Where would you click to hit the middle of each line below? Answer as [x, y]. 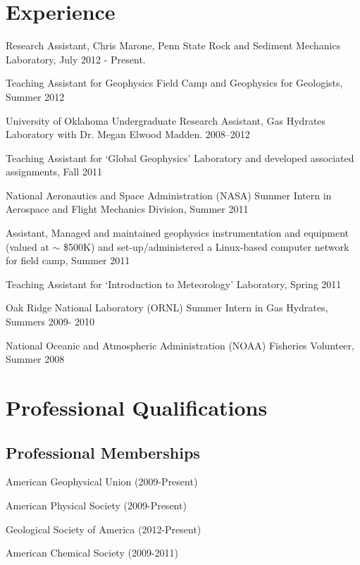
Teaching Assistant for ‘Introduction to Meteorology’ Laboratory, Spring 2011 [174, 284]
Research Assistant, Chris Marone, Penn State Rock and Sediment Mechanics [173, 45]
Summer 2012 [35, 96]
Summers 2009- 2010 [50, 322]
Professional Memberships [103, 452]
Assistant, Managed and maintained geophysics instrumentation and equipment [178, 233]
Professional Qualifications [137, 407]
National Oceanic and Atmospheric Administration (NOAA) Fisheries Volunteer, [180, 345]
